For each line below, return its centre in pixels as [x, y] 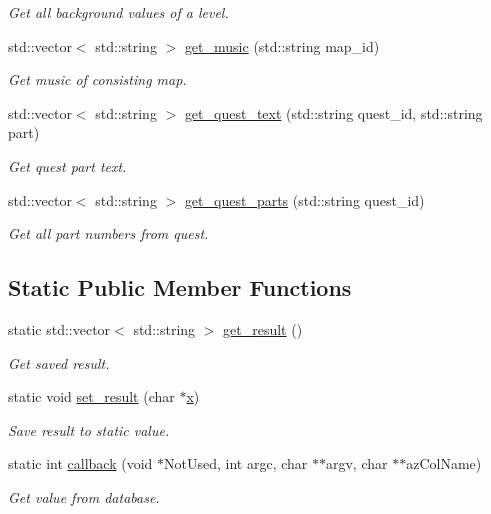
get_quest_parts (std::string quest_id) [304, 199]
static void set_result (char [91, 396]
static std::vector [59, 328]
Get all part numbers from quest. [108, 233]
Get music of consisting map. [97, 79]
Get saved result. [59, 362]
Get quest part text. [67, 165]
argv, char [356, 463]
